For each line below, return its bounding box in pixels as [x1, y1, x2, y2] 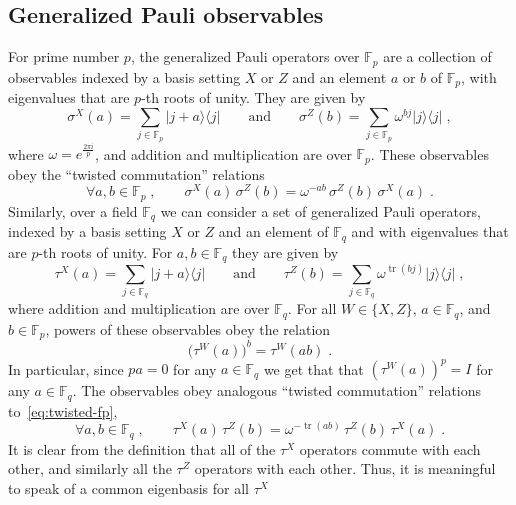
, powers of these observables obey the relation [45, 318, 331, 339]
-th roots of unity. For [38, 241, 173, 262]
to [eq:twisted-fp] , [8, 400, 118, 421]
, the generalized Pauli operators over [130, 46, 360, 67]
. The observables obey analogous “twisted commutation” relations [72, 380, 482, 401]
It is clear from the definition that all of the [8, 438, 276, 459]
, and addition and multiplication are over [95, 143, 352, 164]
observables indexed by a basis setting [8, 66, 241, 87]
